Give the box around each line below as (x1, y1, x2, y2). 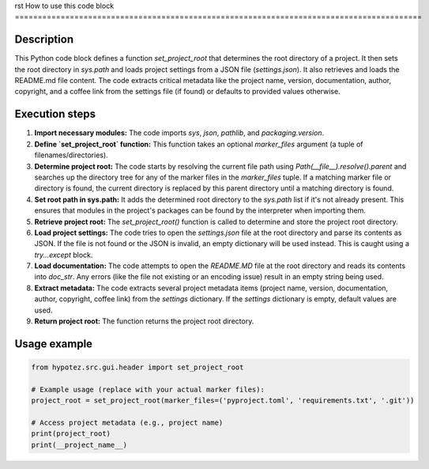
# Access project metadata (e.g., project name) (31, 418, 224, 427)
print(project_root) (31, 429, 111, 438)
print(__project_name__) (31, 440, 128, 449)
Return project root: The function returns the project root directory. (34, 316, 254, 326)
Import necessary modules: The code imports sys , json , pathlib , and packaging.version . (34, 128, 325, 138)
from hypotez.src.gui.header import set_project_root (31, 363, 244, 372)
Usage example (14, 337, 93, 350)
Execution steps (14, 108, 96, 121)
